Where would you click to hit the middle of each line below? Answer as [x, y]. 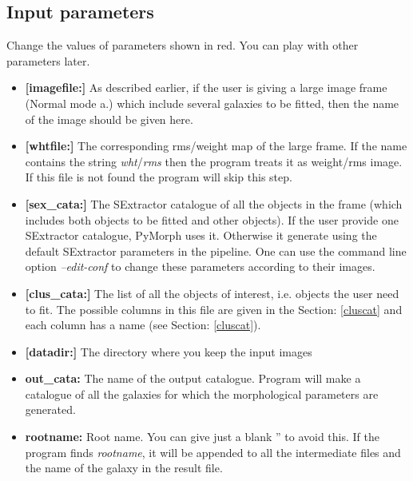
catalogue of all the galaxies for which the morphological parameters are [202, 394]
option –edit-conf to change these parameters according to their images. [200, 266]
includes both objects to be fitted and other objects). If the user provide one [212, 219]
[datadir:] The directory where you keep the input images [169, 351]
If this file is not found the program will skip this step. [159, 177]
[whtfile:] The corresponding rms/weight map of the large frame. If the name [216, 146]
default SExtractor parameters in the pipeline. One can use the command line [216, 250]
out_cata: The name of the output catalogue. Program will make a [193, 378]
